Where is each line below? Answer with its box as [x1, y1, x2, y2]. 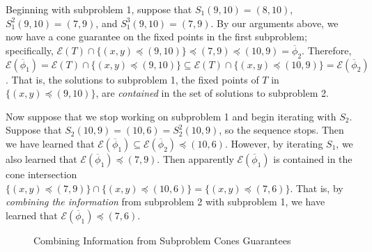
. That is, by [290, 180, 343, 195]
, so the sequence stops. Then [219, 123, 344, 137]
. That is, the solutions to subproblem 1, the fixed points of [6, 72, 259, 86]
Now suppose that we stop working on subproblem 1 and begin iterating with [6, 109, 336, 123]
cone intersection [6, 166, 77, 181]
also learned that [6, 151, 77, 166]
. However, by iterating [224, 136, 323, 150]
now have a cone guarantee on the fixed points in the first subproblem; [6, 29, 307, 44]
